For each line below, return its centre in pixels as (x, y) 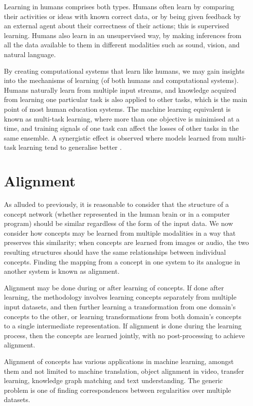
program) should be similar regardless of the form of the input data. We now (118, 223)
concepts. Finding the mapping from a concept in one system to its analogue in (122, 261)
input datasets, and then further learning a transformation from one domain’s (120, 306)
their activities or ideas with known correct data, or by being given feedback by (122, 16)
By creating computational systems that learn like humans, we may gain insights (124, 71)
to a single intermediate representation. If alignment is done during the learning (123, 326)
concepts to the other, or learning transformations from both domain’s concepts (123, 316)
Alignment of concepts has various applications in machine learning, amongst (119, 361)
